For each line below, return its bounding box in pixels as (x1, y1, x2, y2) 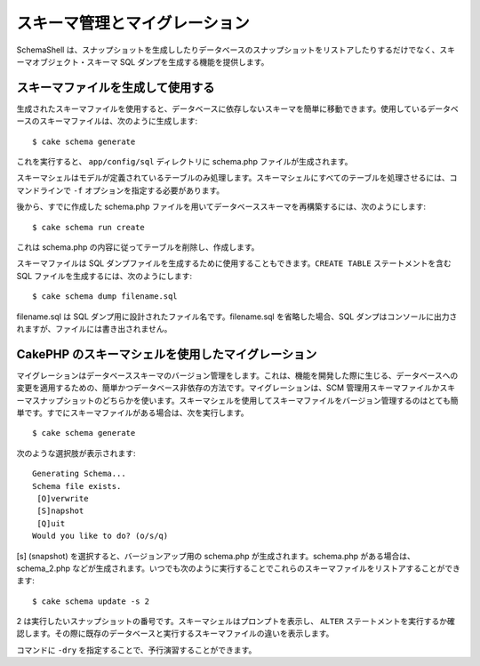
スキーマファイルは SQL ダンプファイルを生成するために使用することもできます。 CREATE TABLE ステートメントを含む (16, 258, 452, 269)
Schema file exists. (32, 481, 122, 491)
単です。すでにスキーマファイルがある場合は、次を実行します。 (16, 407, 249, 418)
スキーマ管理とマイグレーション (16, 13, 250, 33)
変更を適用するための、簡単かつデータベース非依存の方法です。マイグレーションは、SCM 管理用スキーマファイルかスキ (16, 382, 456, 393)
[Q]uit (36, 518, 66, 528)
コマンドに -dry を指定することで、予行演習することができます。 (16, 645, 257, 655)
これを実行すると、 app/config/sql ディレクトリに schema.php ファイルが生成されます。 (16, 156, 353, 167)
